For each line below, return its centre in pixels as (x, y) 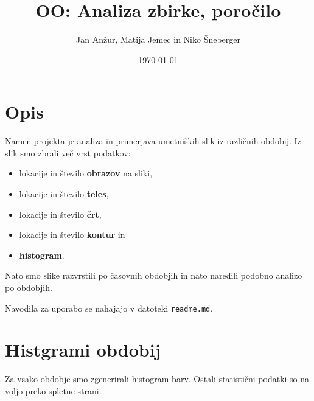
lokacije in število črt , (60, 214)
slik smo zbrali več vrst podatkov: (68, 152)
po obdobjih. (29, 287)
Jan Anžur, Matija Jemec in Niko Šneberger (158, 39)
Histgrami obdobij (83, 350)
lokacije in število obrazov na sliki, (86, 173)
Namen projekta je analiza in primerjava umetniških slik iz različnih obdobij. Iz (153, 141)
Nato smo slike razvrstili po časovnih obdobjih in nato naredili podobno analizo (154, 275)
